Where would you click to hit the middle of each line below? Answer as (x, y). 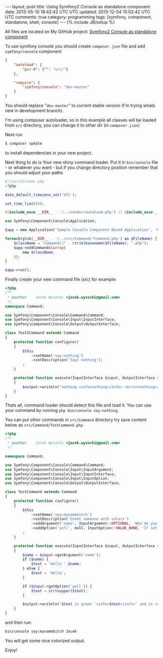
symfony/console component (33, 51)
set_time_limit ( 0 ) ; (25, 204)
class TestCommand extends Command (41, 492)
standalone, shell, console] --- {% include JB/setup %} (60, 22)
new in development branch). (34, 111)
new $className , (39, 252)
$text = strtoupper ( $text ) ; (59, 591)
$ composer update (24, 143)
